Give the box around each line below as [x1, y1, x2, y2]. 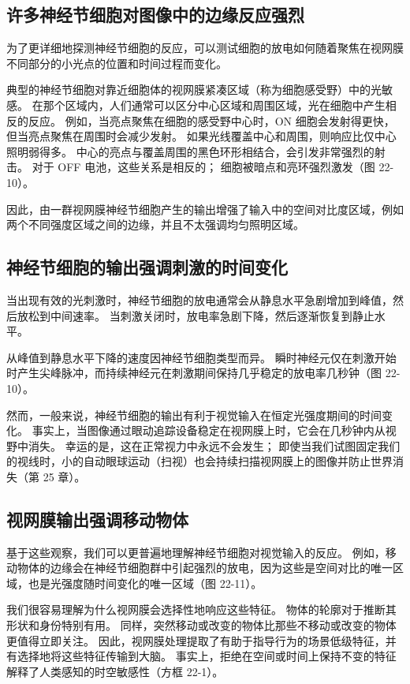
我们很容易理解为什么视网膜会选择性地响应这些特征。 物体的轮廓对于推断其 [6, 601, 397, 618]
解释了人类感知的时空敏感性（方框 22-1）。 [6, 663, 224, 679]
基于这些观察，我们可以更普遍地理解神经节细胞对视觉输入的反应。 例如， [6, 544, 386, 560]
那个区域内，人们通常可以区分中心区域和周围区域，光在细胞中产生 [43, 96, 386, 113]
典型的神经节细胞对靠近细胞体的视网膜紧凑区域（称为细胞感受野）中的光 [6, 81, 382, 98]
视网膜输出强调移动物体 [6, 506, 188, 531]
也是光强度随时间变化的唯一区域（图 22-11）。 [28, 574, 263, 591]
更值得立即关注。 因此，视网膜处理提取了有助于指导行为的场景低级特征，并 [6, 632, 397, 648]
